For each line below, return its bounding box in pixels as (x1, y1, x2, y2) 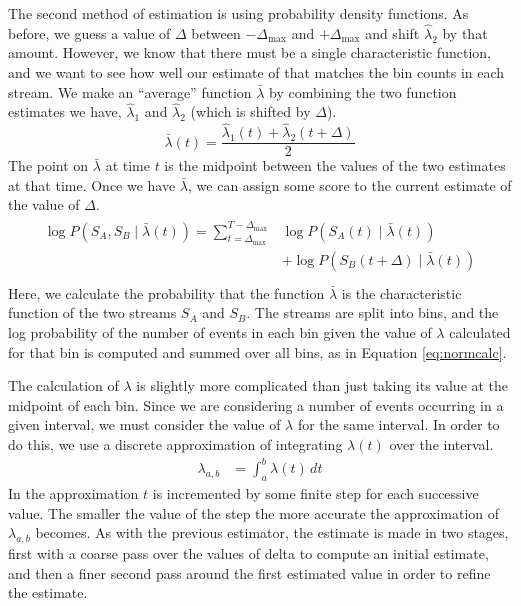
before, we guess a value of (8, 22, 171, 43)
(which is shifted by (190, 101, 311, 122)
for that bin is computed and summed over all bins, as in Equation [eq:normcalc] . (8, 341, 507, 362)
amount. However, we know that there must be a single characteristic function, (8, 42, 491, 63)
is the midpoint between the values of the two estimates (164, 155, 506, 176)
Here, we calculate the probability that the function (8, 282, 325, 303)
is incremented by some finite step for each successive (152, 482, 479, 503)
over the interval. (389, 434, 494, 455)
